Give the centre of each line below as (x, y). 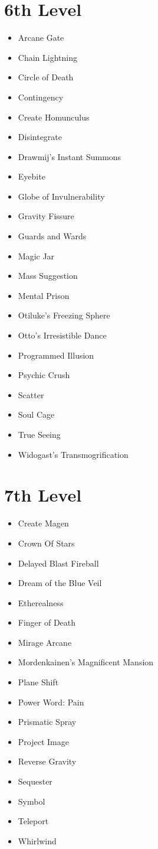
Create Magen (43, 523)
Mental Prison (44, 295)
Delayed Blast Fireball (58, 563)
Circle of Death (46, 77)
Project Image (43, 741)
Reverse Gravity (47, 761)
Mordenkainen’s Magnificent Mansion (86, 662)
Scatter (31, 394)
